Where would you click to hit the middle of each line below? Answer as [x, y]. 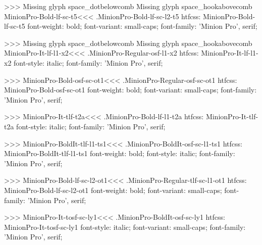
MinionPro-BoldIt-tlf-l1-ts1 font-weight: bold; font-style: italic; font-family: [120, 153]
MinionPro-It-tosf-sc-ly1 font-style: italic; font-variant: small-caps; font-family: [125, 227]
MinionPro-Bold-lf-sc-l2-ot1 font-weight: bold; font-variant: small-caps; [113, 190]
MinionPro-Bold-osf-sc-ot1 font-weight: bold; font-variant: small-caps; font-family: [130, 90]
